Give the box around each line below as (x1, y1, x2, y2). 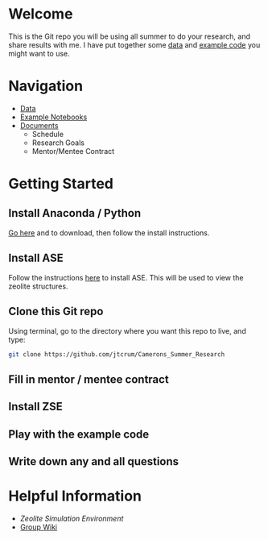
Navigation (8, 77, 83, 95)
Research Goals (31, 138, 85, 147)
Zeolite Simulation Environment (19, 513, 124, 523)
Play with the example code (8, 427, 150, 441)
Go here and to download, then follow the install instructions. (8, 227, 210, 238)
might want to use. (8, 48, 70, 58)
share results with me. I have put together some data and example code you (8, 39, 261, 49)
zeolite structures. (8, 281, 68, 291)
